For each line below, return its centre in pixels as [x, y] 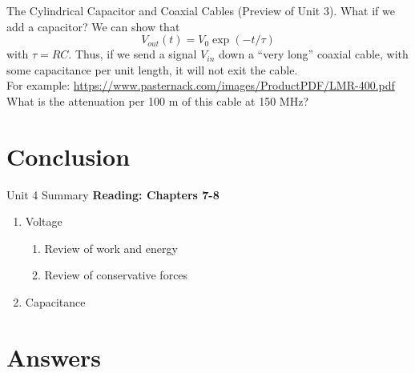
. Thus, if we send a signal [133, 54]
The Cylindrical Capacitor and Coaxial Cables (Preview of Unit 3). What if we [201, 10]
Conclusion [68, 156]
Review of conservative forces [116, 275]
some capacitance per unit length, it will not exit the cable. [152, 69]
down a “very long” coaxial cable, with [313, 54]
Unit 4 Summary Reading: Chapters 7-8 [113, 194]
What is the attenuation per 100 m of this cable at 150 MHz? [158, 100]
